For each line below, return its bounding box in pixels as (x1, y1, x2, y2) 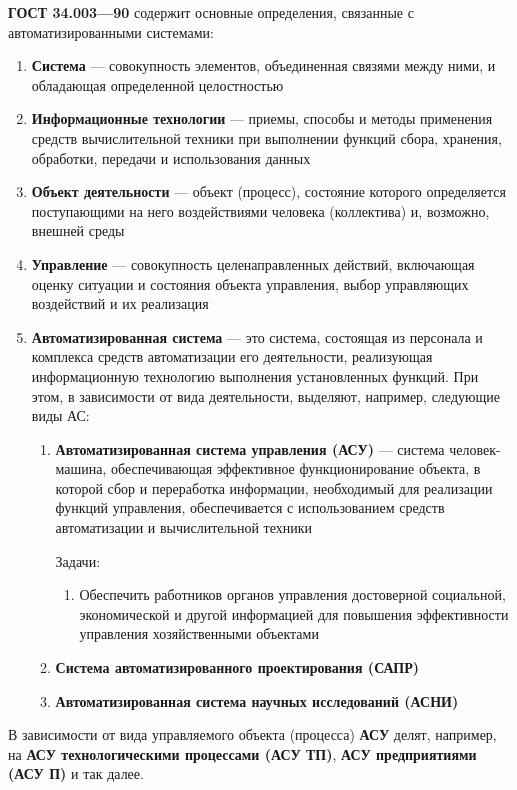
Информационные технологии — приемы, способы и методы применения (31, 108, 493, 129)
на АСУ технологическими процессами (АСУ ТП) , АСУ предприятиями (8, 743, 477, 764)
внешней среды (31, 220, 125, 241)
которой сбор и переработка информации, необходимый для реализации (55, 477, 493, 498)
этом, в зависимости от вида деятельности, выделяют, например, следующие (31, 385, 500, 406)
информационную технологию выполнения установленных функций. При (31, 365, 479, 386)
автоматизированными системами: (8, 21, 214, 42)
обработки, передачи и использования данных (31, 147, 311, 168)
